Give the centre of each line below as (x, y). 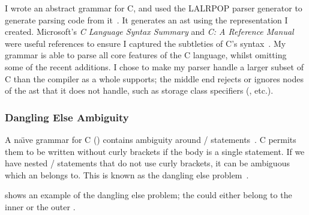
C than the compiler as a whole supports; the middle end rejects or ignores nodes (154, 78)
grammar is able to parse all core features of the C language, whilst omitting (146, 55)
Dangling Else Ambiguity (67, 117)
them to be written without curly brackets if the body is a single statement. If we (155, 151)
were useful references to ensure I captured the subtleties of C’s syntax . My (145, 43)
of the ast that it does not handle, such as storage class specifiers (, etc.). (139, 90)
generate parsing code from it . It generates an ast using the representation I (146, 20)
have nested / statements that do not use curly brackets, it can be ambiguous (147, 163)
